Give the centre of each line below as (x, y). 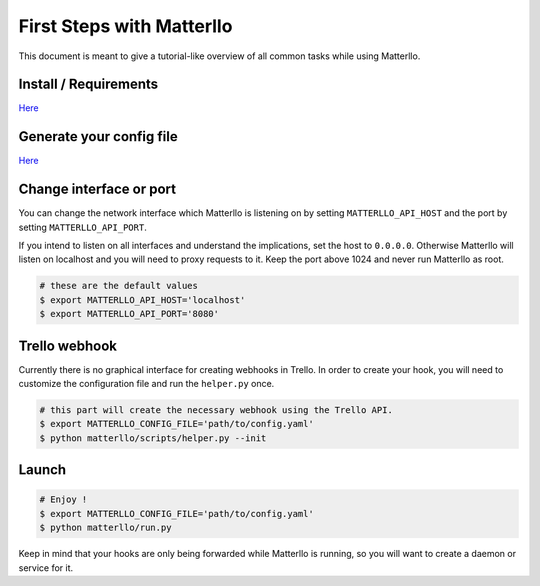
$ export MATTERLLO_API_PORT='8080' (129, 314)
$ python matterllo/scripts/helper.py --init (153, 438)
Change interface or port (97, 189)
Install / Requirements (88, 84)
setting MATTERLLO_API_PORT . (82, 227)
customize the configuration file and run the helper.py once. (146, 384)
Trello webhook (67, 345)
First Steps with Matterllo (125, 26)
